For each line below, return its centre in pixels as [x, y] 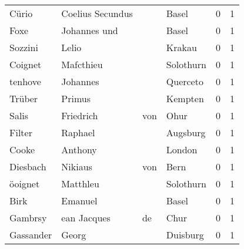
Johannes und [90, 30]
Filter [21, 132]
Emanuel [79, 201]
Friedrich [80, 115]
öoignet [25, 184]
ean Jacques [86, 218]
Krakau [181, 47]
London [182, 149]
